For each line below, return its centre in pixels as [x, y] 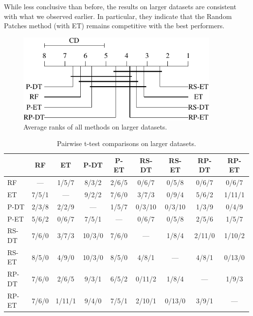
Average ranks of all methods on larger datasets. [95, 127]
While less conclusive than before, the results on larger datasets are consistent [120, 6]
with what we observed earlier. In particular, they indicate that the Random [118, 16]
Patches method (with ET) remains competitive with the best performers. [114, 26]
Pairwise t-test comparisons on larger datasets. [126, 143]
